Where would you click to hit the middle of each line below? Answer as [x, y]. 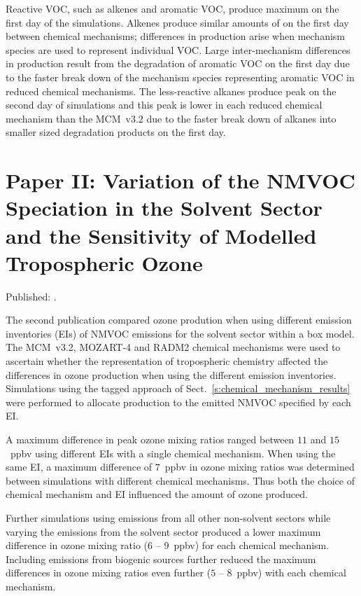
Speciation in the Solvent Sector [164, 208]
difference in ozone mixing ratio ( [77, 545]
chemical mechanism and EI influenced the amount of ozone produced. [157, 494]
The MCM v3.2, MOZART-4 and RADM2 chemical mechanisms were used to [173, 347]
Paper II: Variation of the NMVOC [180, 180]
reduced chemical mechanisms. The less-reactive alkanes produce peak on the [171, 91]
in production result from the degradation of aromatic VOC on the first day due [178, 63]
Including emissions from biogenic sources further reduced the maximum [161, 559]
